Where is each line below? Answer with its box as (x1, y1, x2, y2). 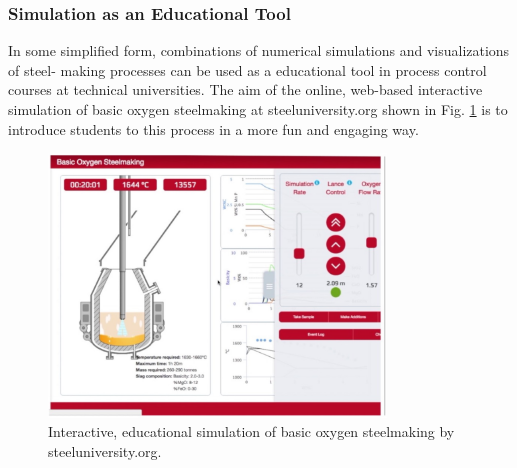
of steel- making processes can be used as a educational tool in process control (8, 59, 487, 80)
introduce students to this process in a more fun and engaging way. (8, 118, 419, 139)
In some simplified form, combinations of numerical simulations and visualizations (8, 40, 510, 61)
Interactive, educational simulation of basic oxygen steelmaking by (48, 421, 455, 442)
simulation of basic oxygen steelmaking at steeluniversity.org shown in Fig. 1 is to (8, 99, 508, 119)
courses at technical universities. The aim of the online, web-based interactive (8, 79, 483, 100)
